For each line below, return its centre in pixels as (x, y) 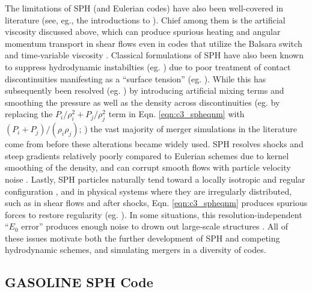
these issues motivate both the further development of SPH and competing (142, 238)
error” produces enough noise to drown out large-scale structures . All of (154, 226)
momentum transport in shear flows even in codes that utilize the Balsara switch (154, 43)
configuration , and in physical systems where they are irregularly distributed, (148, 191)
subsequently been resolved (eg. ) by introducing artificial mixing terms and (145, 90)
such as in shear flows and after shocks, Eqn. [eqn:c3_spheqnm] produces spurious (156, 203)
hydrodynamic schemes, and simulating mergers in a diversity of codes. (136, 250)
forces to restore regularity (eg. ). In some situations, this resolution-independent (154, 214)
